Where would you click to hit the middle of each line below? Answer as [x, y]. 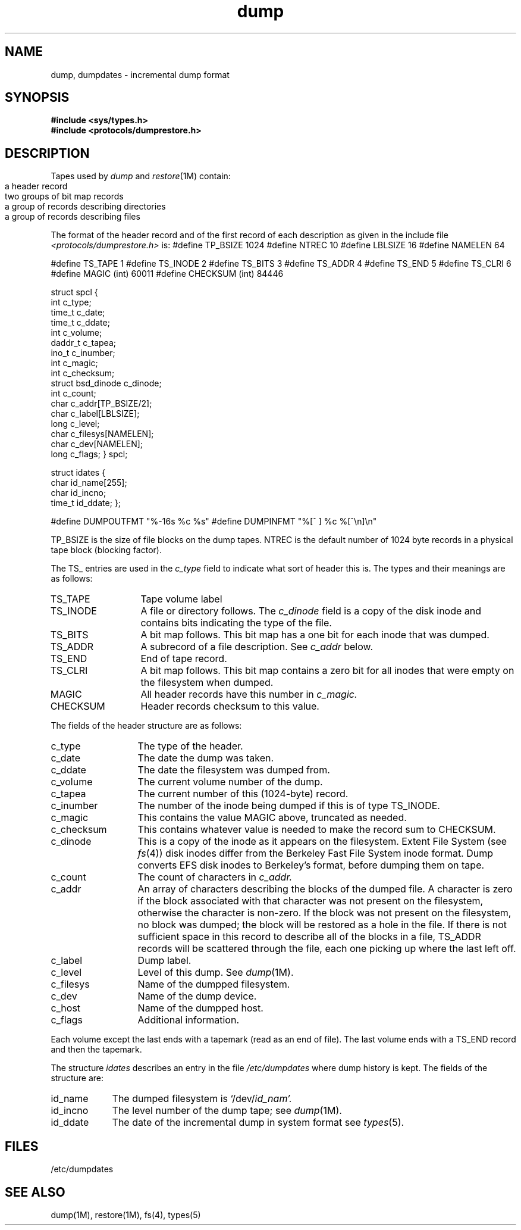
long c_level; [75, 424]
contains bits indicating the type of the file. [236, 623]
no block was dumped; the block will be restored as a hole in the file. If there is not [322, 925]
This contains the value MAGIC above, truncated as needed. [272, 818]
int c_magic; [74, 363]
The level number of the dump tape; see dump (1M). [227, 1111]
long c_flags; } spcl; [89, 454]
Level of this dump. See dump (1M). [216, 973]
